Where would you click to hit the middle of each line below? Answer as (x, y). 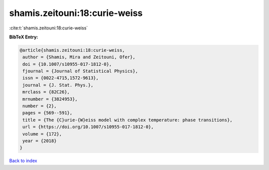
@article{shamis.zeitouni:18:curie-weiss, (72, 50)
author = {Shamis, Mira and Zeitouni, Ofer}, (79, 57)
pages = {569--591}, (48, 113)
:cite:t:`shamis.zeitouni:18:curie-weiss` (49, 28)
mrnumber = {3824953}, (50, 99)
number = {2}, (40, 106)
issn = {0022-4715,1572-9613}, (61, 78)
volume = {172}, (42, 134)
